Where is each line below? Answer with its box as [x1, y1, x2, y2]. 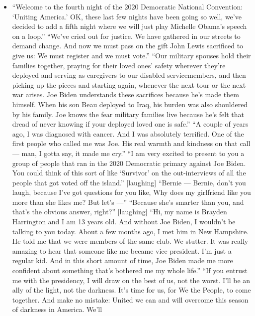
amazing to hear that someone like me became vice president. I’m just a [12, 245, 232, 256]
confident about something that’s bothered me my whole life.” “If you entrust [12, 265, 248, 276]
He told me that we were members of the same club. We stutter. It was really [12, 236, 249, 246]
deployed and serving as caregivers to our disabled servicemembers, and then [12, 70, 246, 80]
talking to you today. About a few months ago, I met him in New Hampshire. [12, 226, 249, 236]
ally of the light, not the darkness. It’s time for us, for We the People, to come [12, 285, 251, 295]
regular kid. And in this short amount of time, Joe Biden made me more [12, 255, 233, 266]
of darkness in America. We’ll [12, 304, 102, 315]
